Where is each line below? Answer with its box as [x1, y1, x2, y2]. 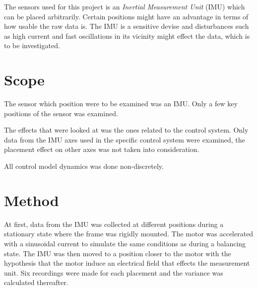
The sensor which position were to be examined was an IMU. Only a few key [4, 98, 238, 109]
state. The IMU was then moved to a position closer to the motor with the [4, 248, 231, 258]
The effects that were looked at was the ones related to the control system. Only [4, 125, 249, 135]
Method [4, 190, 59, 210]
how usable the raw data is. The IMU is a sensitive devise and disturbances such [4, 21, 249, 31]
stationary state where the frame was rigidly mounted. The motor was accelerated [4, 228, 254, 239]
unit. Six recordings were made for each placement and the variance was [4, 267, 223, 278]
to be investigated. [4, 40, 60, 51]
